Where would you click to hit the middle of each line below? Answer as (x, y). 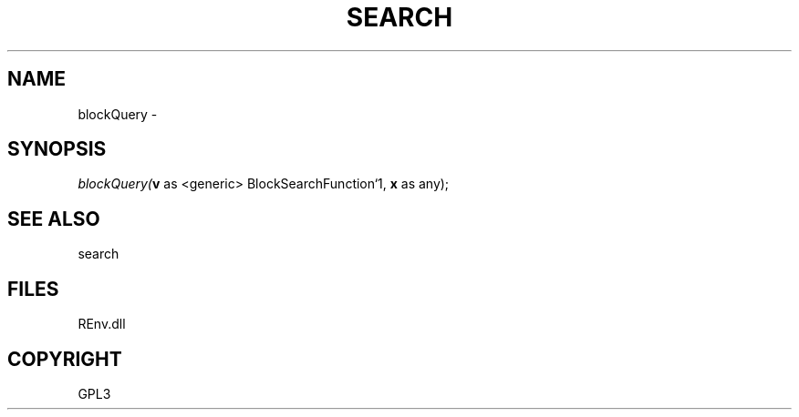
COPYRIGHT (65, 359)
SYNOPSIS (57, 149)
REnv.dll (102, 324)
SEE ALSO (54, 219)
